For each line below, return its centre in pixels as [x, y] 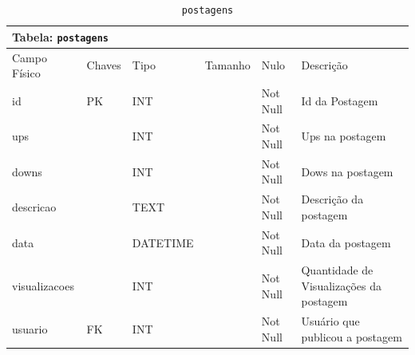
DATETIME [163, 242]
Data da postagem [346, 242]
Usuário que [330, 321]
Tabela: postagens [61, 36]
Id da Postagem [340, 100]
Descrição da [332, 199]
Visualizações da [341, 285]
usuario [30, 329]
